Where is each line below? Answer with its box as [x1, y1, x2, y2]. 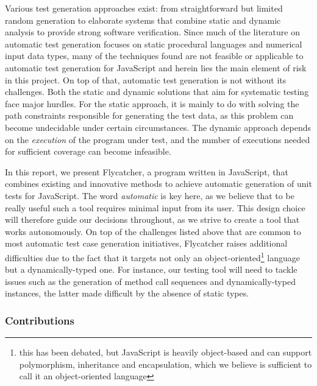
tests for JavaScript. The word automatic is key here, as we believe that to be [5, 189, 294, 202]
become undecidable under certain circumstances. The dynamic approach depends [5, 121, 312, 133]
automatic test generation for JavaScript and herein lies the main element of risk [5, 61, 307, 74]
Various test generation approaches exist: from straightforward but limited [5, 2, 283, 14]
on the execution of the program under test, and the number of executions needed [5, 133, 310, 146]
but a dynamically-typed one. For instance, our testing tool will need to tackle [5, 263, 297, 276]
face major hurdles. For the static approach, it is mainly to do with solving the [5, 97, 299, 110]
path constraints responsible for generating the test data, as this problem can [5, 109, 294, 122]
